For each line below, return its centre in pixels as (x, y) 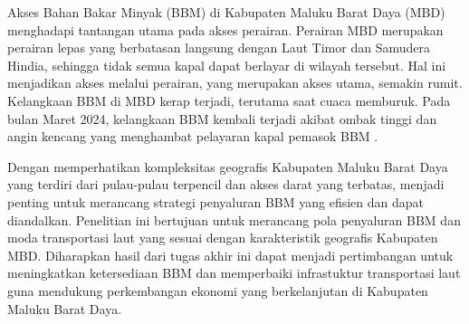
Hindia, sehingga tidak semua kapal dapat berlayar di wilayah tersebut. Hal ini (227, 65)
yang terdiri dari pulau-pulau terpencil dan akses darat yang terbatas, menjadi (226, 184)
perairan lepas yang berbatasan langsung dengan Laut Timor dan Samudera (219, 48)
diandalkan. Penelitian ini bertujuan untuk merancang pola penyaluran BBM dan (234, 219)
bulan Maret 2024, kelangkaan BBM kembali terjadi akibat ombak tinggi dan (222, 118)
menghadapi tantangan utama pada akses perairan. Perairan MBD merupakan (225, 29)
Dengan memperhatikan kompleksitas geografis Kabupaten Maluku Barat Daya (228, 166)
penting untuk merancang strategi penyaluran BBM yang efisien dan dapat (215, 201)
